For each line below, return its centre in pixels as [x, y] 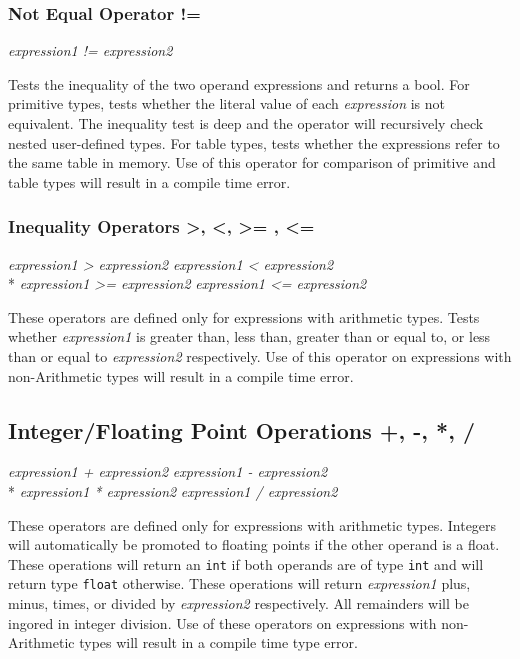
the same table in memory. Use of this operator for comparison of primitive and [252, 162]
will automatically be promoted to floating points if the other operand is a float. [254, 544]
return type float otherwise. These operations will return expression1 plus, [239, 583]
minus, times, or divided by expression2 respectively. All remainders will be [238, 603]
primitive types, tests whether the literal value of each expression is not [227, 103]
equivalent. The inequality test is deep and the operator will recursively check [246, 123]
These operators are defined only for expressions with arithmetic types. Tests [244, 316]
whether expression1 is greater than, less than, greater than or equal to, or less [249, 336]
